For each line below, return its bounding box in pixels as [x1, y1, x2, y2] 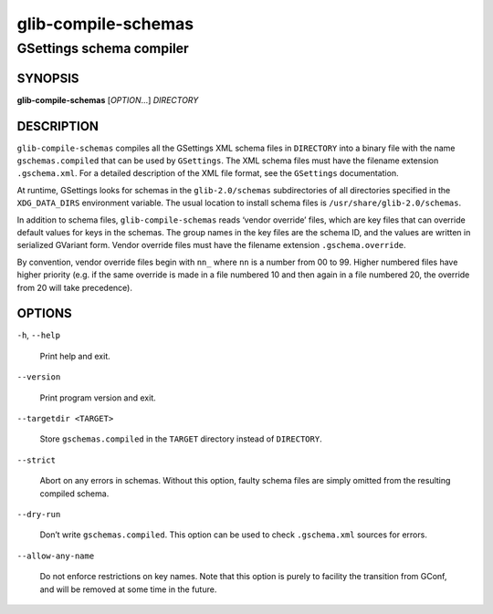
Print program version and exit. [39, 392, 156, 403]
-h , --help [16, 329, 61, 341]
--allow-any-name [16, 550, 95, 561]
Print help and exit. [39, 350, 111, 361]
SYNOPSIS [16, 70, 79, 86]
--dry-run [16, 509, 61, 519]
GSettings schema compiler [16, 40, 189, 57]
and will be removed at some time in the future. [39, 584, 217, 595]
